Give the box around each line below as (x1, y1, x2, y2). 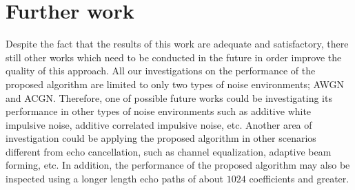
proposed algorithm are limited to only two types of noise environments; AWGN (6, 76, 344, 91)
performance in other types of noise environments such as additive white (6, 104, 312, 118)
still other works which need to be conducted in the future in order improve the (6, 50, 342, 64)
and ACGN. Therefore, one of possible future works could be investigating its (6, 90, 332, 105)
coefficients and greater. (249, 171, 349, 186)
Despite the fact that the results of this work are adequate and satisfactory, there (6, 36, 349, 51)
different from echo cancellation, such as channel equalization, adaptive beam (6, 144, 332, 158)
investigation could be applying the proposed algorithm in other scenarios (6, 131, 316, 145)
